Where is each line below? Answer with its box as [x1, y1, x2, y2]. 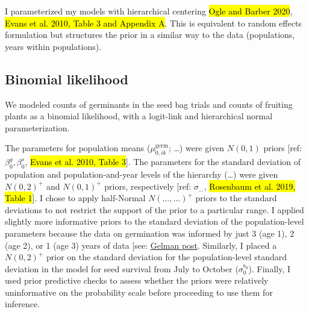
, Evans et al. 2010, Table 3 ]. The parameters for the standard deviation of [25, 155, 301, 168]
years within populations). [5, 40, 102, 52]
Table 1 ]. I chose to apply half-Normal [5, 192, 146, 204]
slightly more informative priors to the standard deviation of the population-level [5, 215, 304, 228]
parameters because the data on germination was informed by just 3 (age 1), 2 [5, 226, 295, 239]
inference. [5, 298, 40, 310]
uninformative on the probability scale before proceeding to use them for [5, 285, 273, 298]
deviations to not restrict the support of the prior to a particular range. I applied [5, 203, 304, 216]
